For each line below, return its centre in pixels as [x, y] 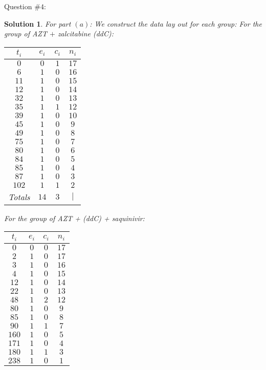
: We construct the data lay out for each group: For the [176, 23]
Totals [19, 197]
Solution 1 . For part [38, 23]
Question [18, 6]
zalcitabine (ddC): [86, 34]
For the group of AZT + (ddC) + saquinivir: [74, 218]
